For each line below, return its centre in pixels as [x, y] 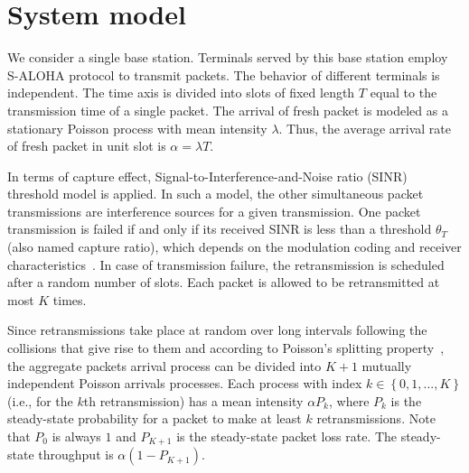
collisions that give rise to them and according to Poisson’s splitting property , [226, 348]
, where [349, 400]
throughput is [76, 454]
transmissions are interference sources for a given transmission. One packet [214, 211]
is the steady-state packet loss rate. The [287, 436]
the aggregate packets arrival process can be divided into [164, 365]
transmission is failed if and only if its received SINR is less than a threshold [220, 229]
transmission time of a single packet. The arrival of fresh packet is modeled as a [228, 110]
